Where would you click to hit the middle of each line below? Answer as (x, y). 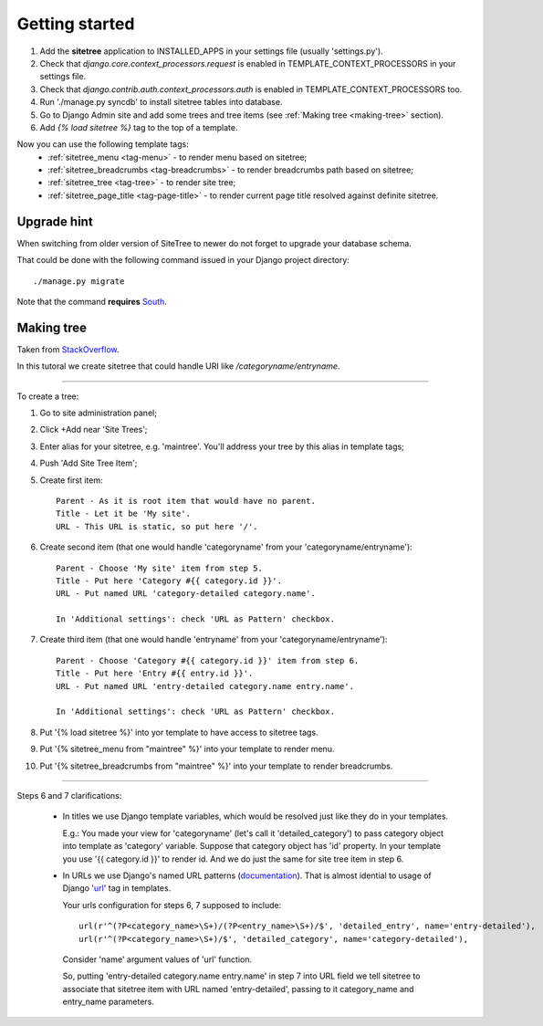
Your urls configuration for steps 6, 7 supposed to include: (172, 905)
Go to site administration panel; (98, 413)
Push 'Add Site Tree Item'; (89, 463)
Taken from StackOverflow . (68, 349)
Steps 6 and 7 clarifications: (69, 795)
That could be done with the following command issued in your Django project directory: (183, 260)
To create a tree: (48, 396)
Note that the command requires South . (92, 301)
